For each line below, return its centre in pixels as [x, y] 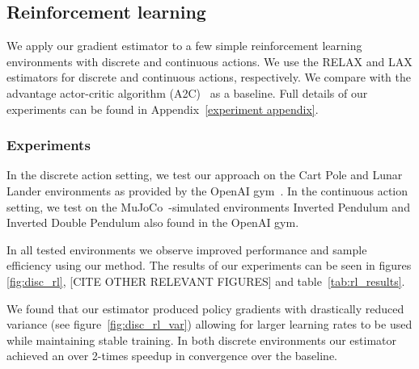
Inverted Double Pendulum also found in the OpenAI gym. [153, 222]
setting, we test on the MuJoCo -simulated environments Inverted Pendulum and [208, 206]
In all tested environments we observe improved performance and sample [187, 249]
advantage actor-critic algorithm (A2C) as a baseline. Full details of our [187, 92]
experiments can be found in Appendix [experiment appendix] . [163, 109]
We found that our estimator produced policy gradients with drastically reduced [205, 308]
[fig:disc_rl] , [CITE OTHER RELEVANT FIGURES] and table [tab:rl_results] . [206, 281]
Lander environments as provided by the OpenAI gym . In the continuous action [207, 190]
